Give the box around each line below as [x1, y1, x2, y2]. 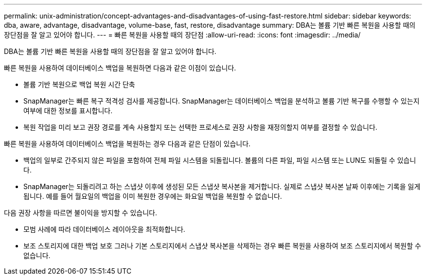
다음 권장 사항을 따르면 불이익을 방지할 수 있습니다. [4, 209, 157, 217]
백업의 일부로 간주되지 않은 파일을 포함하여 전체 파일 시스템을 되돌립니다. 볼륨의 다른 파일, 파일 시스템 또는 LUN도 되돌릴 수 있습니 [23, 156, 416, 164]
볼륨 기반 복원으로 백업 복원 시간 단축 [23, 80, 135, 88]
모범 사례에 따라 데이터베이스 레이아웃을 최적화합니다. [23, 225, 185, 233]
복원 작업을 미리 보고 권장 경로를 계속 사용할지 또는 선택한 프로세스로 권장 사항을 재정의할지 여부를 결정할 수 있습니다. [23, 123, 377, 131]
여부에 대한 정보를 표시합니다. [23, 106, 113, 115]
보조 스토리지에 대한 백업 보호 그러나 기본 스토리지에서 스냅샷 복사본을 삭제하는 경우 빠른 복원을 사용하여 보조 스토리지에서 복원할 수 [23, 242, 421, 250]
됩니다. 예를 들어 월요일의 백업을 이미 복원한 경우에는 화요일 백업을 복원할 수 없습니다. [23, 192, 282, 200]
